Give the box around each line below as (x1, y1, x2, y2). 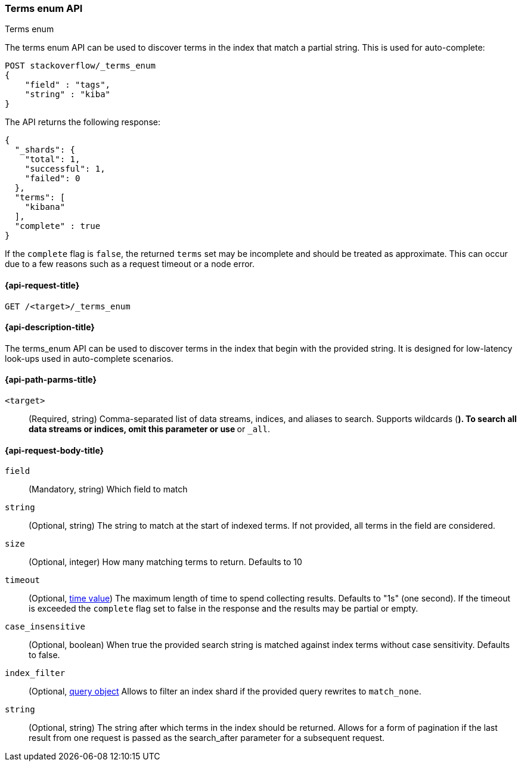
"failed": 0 (24, 173, 80, 184)
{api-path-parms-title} (5, 374, 97, 385)
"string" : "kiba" (24, 89, 111, 100)
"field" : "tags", (24, 80, 111, 90)
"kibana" (24, 202, 66, 212)
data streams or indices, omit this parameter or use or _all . (29, 424, 270, 435)
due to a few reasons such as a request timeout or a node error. (5, 259, 255, 269)
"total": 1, (24, 154, 80, 165)
